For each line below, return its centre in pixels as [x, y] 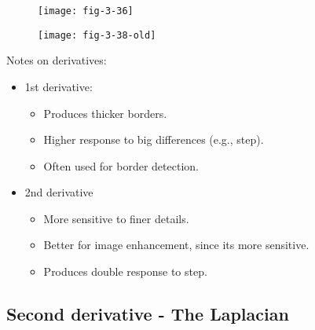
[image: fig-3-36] [86, 11]
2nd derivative [59, 192]
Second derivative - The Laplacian [148, 314]
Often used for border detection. [121, 165]
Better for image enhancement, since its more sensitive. [176, 245]
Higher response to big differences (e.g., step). [154, 139]
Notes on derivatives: [57, 60]
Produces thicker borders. [105, 113]
